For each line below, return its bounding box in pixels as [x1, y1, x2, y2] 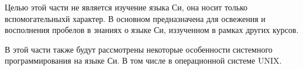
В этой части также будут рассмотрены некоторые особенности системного [5, 43, 273, 55]
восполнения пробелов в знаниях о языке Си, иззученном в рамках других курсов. [5, 24, 299, 36]
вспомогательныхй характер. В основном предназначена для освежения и [5, 12, 266, 24]
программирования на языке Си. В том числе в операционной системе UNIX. [5, 54, 282, 67]
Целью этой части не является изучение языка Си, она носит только [5, 1, 248, 13]
